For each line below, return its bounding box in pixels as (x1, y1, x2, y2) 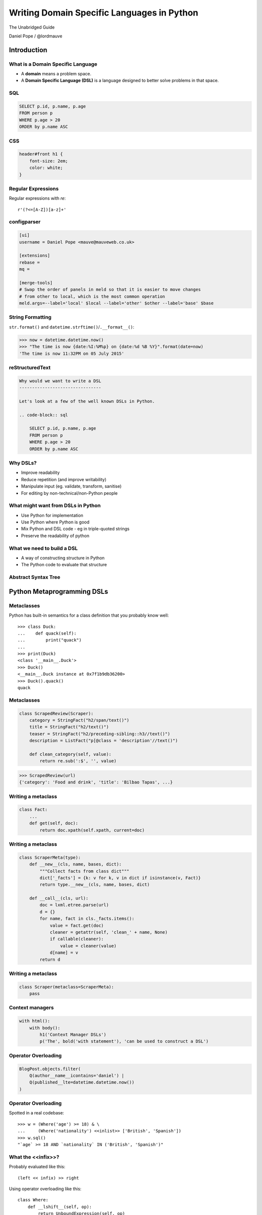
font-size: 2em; (29, 158, 68, 164)
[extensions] (19, 253, 50, 259)
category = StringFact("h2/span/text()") (29, 717, 130, 723)
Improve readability (21, 469, 60, 476)
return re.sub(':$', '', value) (39, 758, 116, 764)
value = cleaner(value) (60, 943, 116, 949)
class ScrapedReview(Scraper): (19, 711, 94, 716)
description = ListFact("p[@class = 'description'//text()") (29, 738, 178, 744)
